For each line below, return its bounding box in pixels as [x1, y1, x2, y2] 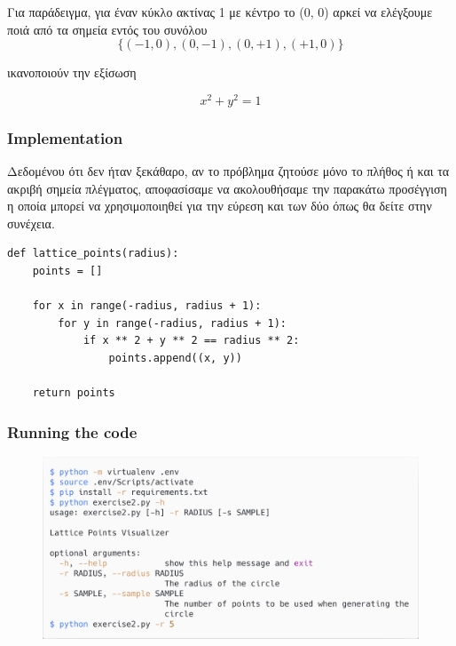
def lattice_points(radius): [7, 247, 179, 260]
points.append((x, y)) [108, 352, 242, 365]
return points [32, 387, 115, 400]
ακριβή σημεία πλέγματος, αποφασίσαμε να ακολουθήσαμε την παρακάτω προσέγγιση [7, 179, 447, 197]
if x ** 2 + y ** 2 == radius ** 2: [83, 334, 300, 347]
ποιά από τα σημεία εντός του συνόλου [7, 20, 208, 38]
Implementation [7, 126, 123, 148]
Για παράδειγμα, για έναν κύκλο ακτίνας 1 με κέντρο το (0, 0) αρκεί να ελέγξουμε [7, 3, 433, 20]
